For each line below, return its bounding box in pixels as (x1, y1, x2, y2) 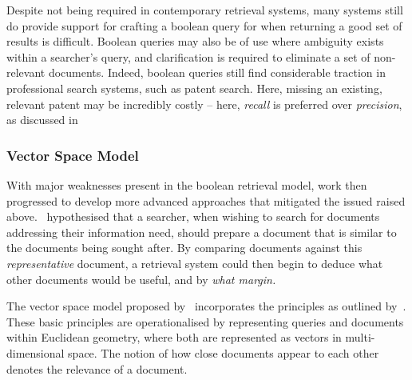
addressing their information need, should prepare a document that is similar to (6, 223, 397, 240)
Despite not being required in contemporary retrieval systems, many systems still (6, 2, 403, 18)
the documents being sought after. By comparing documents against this (6, 239, 362, 256)
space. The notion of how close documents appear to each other (68, 344, 379, 361)
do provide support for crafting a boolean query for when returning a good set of (6, 17, 402, 34)
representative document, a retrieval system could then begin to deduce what (6, 254, 383, 271)
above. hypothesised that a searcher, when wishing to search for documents (6, 208, 380, 225)
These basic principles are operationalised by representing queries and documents (6, 313, 404, 330)
